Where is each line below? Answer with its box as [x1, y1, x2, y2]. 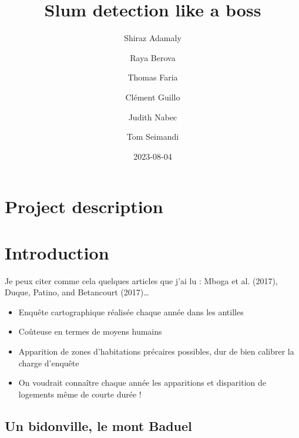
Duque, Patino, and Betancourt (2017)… [5, 286, 149, 298]
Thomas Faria [127, 71, 178, 83]
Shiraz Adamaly [124, 32, 182, 44]
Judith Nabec [128, 110, 177, 123]
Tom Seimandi [126, 130, 179, 143]
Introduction [5, 240, 109, 264]
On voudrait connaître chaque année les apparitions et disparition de [18, 376, 266, 389]
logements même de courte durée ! [18, 388, 142, 400]
